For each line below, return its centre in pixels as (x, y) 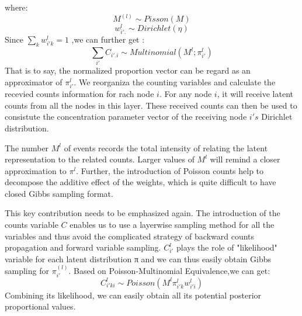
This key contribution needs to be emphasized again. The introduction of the (143, 213)
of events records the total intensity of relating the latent (166, 147)
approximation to (36, 170)
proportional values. (40, 306)
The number (27, 147)
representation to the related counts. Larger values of (100, 159)
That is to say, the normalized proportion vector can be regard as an (128, 70)
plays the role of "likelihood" (227, 247)
